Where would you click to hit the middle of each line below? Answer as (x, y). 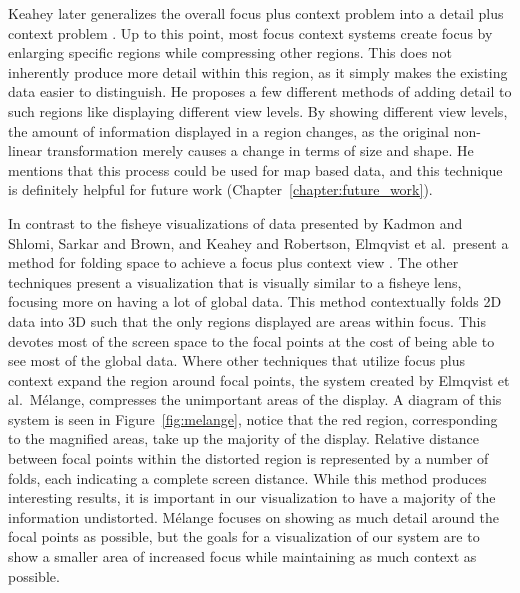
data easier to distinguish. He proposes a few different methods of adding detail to (260, 91)
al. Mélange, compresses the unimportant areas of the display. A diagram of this (255, 399)
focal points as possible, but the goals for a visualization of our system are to (244, 536)
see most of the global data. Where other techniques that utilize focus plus (237, 360)
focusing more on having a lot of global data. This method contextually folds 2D (255, 301)
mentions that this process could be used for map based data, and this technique (255, 169)
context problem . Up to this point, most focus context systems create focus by (250, 32)
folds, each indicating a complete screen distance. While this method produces (247, 477)
